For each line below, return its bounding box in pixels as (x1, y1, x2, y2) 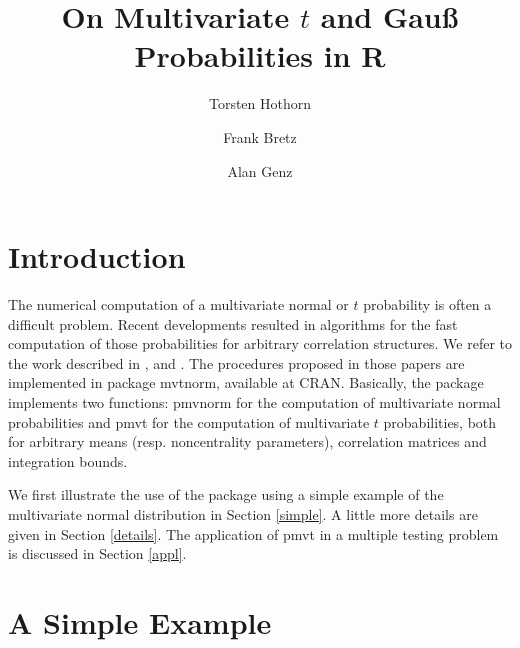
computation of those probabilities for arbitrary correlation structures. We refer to (8, 333, 513, 354)
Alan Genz (227, 160, 293, 181)
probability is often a (363, 294, 492, 315)
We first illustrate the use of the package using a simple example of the (8, 484, 444, 505)
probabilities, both (383, 411, 497, 432)
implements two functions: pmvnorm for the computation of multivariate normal (8, 392, 501, 412)
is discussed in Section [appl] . (8, 543, 187, 564)
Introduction (8, 236, 186, 277)
